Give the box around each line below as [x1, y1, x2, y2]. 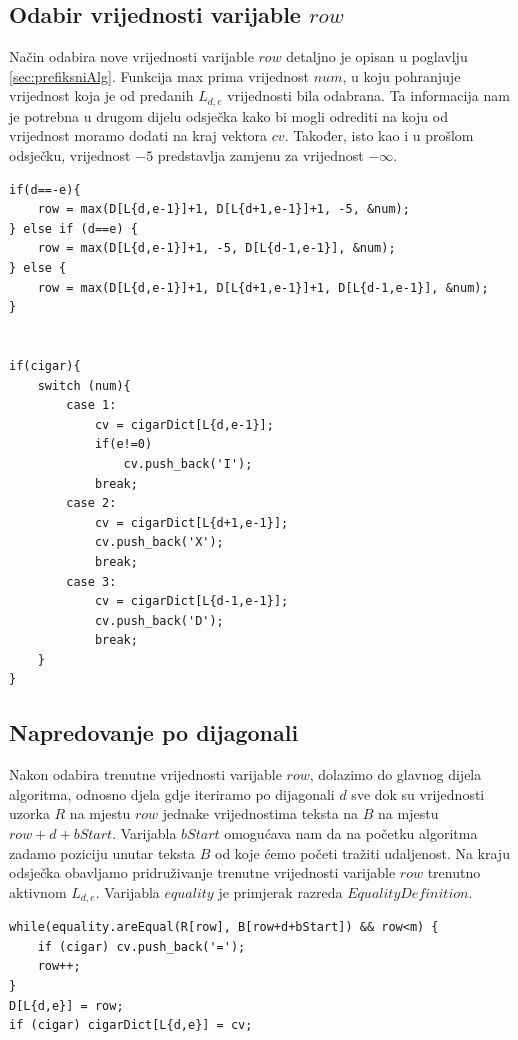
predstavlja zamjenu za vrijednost [157, 145, 364, 166]
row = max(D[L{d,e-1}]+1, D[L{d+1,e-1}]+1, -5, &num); [37, 202, 410, 217]
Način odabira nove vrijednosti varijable [9, 46, 254, 67]
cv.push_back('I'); [123, 456, 253, 471]
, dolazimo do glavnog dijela [309, 764, 482, 785]
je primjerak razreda [218, 881, 343, 902]
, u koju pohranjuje [342, 65, 461, 86]
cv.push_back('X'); [94, 535, 224, 550]
